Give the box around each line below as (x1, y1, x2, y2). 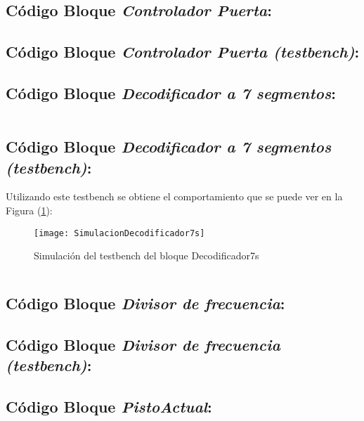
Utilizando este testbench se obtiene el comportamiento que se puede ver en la (6, 189, 343, 204)
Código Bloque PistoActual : (6, 396, 212, 417)
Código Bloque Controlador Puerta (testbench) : (6, 41, 360, 63)
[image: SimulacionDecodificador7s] (34, 228, 205, 238)
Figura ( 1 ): (6, 202, 53, 217)
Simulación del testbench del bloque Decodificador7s (34, 248, 259, 263)
